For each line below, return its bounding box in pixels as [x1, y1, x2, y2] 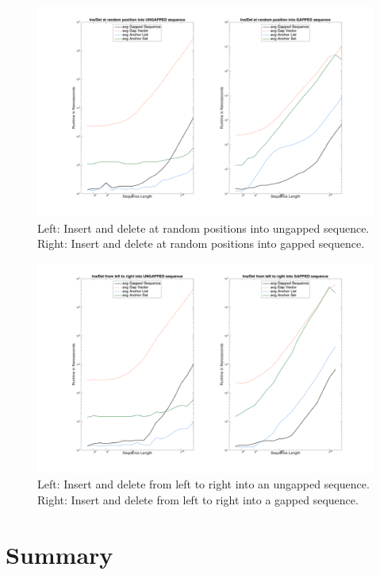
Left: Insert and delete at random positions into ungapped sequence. [37, 219, 370, 236]
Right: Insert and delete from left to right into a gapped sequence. [37, 491, 359, 507]
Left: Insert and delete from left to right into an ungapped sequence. [37, 476, 370, 492]
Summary [6, 538, 113, 570]
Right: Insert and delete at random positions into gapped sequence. [37, 235, 365, 252]
